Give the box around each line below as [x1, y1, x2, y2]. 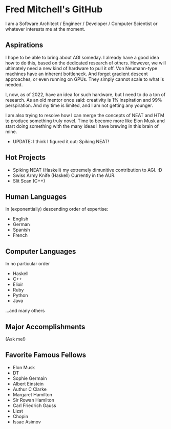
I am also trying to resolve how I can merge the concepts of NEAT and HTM [5, 112, 165, 118]
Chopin [12, 413, 28, 419]
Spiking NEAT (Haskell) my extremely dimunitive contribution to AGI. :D [12, 167, 162, 173]
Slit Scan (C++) [12, 177, 46, 184]
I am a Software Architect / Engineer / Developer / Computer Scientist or [5, 20, 158, 27]
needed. [5, 81, 23, 87]
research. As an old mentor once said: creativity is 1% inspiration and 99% [5, 97, 162, 103]
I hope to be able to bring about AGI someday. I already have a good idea [5, 54, 159, 60]
